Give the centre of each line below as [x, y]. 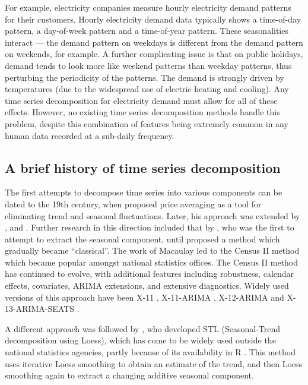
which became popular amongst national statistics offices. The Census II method [152, 262]
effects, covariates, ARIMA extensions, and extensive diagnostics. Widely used [147, 285]
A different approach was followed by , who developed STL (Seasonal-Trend [143, 328]
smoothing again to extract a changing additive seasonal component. [129, 375]
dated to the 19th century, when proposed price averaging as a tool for [133, 203]
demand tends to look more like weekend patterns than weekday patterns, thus [148, 65]
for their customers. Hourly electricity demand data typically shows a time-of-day [153, 19]
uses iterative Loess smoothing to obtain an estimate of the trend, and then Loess [154, 363]
